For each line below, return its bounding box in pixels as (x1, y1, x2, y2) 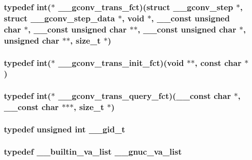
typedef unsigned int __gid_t (4, 123, 125, 135)
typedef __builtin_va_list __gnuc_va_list (4, 145, 182, 157)
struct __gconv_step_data (4, 12, 115, 24)
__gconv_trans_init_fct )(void (58, 56, 184, 68)
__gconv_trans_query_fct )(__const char (58, 90, 231, 102)
